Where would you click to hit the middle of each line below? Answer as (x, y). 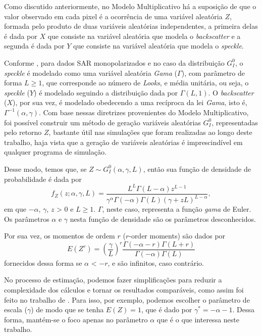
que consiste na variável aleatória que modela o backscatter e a (144, 36)
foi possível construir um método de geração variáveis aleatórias (102, 122)
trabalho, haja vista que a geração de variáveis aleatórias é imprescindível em (123, 142)
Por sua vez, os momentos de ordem (60, 236)
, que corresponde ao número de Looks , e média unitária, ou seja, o (145, 83)
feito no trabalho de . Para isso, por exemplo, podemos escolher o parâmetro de (127, 299)
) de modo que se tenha (67, 309)
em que (15, 209)
